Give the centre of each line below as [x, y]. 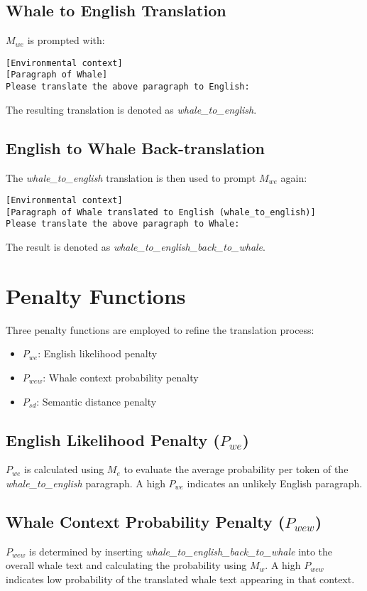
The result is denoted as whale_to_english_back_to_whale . [136, 247]
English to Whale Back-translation [136, 147]
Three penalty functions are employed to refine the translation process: [160, 329]
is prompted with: [66, 40]
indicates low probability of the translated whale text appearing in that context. [180, 579]
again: [294, 177]
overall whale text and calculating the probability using [126, 565]
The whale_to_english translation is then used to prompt [131, 177]
